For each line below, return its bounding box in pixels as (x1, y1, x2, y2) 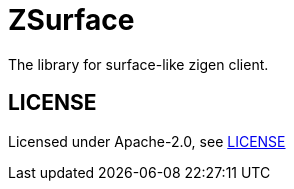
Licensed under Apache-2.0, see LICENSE (8, 132, 286, 150)
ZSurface (8, 3, 135, 37)
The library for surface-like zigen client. (8, 55, 269, 73)
